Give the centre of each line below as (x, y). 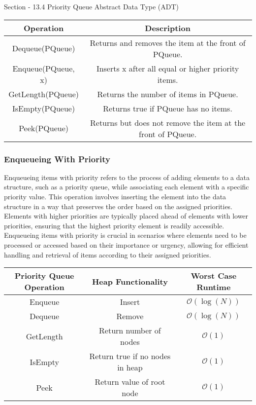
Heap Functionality (130, 281)
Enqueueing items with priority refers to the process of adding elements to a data (127, 177)
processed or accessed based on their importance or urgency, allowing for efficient (126, 244)
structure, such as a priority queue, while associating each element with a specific (127, 187)
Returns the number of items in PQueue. (168, 94)
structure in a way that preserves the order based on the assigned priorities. (118, 206)
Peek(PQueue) (44, 128)
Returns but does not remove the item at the (168, 122)
